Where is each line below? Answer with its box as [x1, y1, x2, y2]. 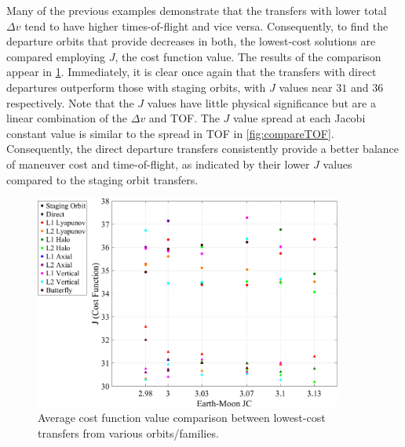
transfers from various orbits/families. [38, 425, 219, 441]
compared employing [6, 48, 106, 64]
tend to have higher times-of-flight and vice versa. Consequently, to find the [24, 17, 389, 34]
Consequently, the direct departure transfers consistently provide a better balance [6, 140, 400, 157]
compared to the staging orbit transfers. [6, 171, 199, 187]
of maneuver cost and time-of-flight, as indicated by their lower [6, 155, 310, 172]
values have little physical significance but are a [147, 94, 376, 111]
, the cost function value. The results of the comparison [115, 48, 381, 64]
